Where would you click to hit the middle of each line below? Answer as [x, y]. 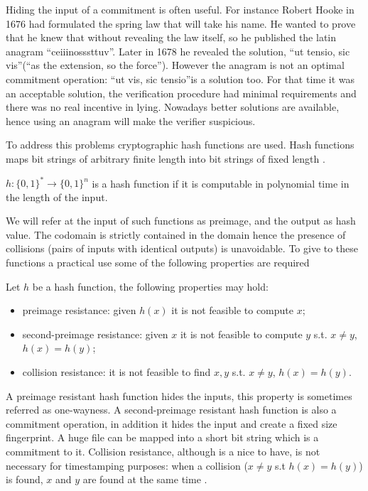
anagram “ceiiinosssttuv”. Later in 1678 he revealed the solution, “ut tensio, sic [178, 51]
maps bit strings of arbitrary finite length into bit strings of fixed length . [166, 158]
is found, [25, 479]
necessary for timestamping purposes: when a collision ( [127, 465]
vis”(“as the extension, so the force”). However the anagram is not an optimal [175, 65]
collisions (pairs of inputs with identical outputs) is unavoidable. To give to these [182, 248]
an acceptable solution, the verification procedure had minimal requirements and [181, 93]
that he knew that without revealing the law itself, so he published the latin [171, 37]
